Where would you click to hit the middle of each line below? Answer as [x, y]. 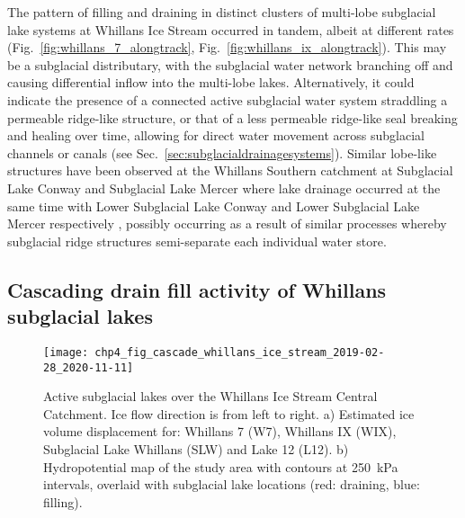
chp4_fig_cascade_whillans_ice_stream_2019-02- [240, 352]
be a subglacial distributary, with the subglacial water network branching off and [230, 64]
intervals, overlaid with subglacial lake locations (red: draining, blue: [232, 484]
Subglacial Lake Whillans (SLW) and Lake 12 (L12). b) [196, 449]
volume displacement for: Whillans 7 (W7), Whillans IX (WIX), [220, 431]
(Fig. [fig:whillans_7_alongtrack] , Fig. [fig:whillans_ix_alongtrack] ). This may [227, 47]
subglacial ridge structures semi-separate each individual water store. [197, 241]
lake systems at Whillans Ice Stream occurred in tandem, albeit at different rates [231, 29]
